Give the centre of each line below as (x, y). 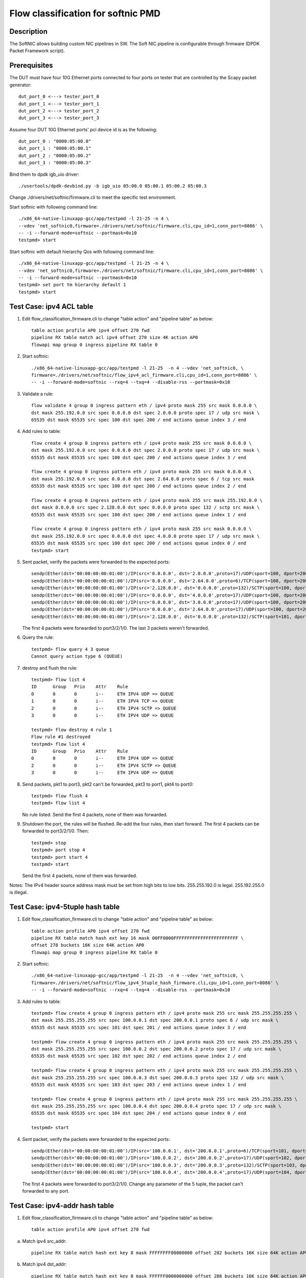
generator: (20, 85)
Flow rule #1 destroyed (61, 737)
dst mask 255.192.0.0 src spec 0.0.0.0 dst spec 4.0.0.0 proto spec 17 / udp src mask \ (146, 536)
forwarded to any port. (46, 1191)
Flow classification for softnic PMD (85, 13)
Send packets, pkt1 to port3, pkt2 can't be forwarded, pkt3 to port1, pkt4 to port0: (108, 784)
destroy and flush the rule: (50, 668)
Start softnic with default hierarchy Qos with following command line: (82, 252)
